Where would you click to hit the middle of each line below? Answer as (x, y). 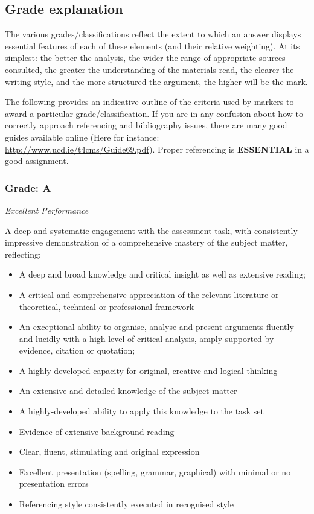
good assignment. (37, 161)
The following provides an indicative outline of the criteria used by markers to (149, 102)
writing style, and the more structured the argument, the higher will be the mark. (156, 81)
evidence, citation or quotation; (77, 350)
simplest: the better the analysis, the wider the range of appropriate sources (145, 58)
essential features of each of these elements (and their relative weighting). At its (152, 46)
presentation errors (54, 484)
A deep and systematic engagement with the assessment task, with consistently (151, 230)
